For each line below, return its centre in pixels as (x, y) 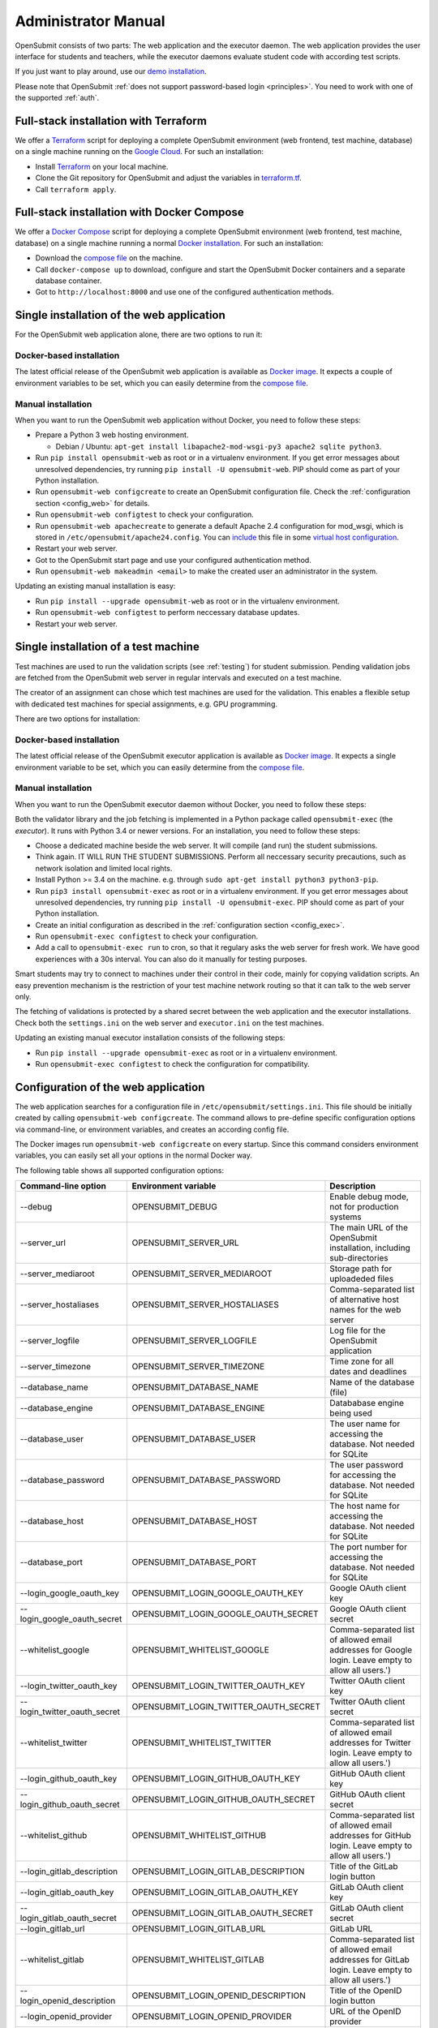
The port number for (368, 1547)
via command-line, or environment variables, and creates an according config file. (152, 1129)
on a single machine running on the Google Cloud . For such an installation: (139, 152)
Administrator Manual (90, 21)
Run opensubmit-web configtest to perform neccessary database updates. (167, 612)
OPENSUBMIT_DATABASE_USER (193, 1439)
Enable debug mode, (369, 1197)
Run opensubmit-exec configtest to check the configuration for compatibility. (172, 1064)
